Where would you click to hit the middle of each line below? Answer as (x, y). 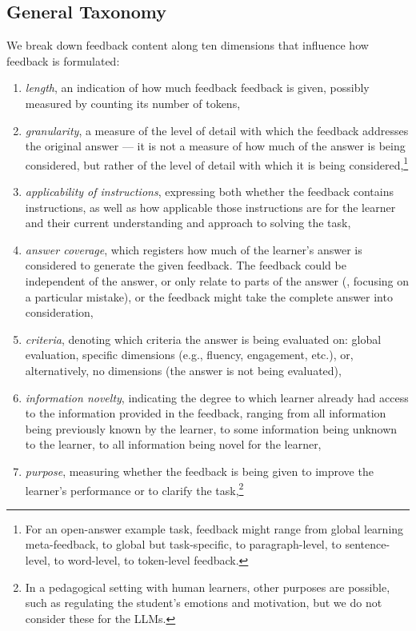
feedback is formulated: (63, 60)
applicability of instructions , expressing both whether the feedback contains (209, 192)
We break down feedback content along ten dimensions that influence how (188, 45)
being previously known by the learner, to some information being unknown (211, 428)
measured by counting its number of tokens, (133, 103)
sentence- (368, 544)
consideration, (59, 312)
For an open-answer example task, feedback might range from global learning (214, 528)
